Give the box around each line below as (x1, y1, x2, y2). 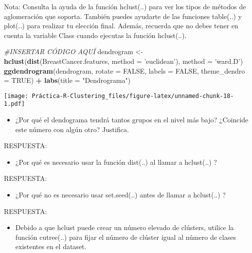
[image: (4, 92, 29, 99)
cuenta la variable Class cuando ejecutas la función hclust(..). (4, 30, 187, 40)
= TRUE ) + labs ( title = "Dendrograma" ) (4, 75, 131, 85)
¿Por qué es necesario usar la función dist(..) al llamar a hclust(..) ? (15, 156, 217, 167)
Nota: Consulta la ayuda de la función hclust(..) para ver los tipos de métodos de (4, 1, 246, 11)
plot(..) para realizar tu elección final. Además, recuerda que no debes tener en (4, 20, 238, 31)
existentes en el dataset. (15, 241, 87, 252)
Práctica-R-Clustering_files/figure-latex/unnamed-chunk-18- (32, 92, 234, 99)
